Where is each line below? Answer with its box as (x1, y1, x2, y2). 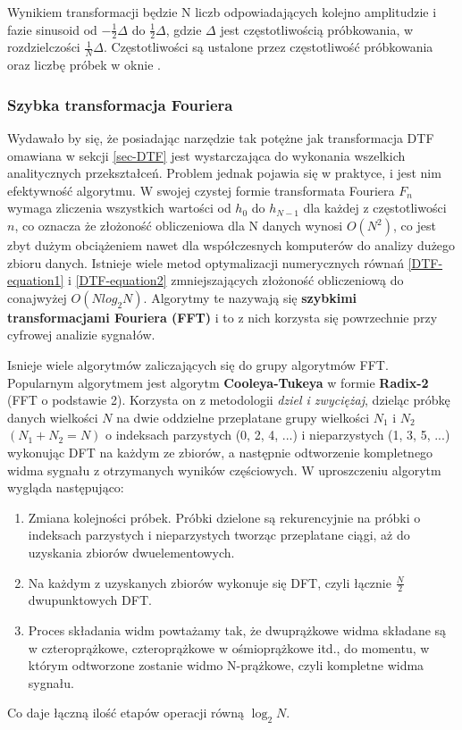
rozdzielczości (7, 38, 80, 56)
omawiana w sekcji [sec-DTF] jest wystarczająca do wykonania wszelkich (7, 146, 406, 164)
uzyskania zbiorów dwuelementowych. (28, 542, 235, 561)
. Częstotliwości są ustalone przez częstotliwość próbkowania (103, 38, 433, 56)
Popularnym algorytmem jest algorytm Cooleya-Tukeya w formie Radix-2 (7, 373, 429, 391)
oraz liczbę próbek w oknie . (7, 55, 161, 74)
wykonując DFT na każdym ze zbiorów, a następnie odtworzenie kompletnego (7, 442, 433, 461)
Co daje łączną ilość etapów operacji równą (7, 703, 245, 722)
